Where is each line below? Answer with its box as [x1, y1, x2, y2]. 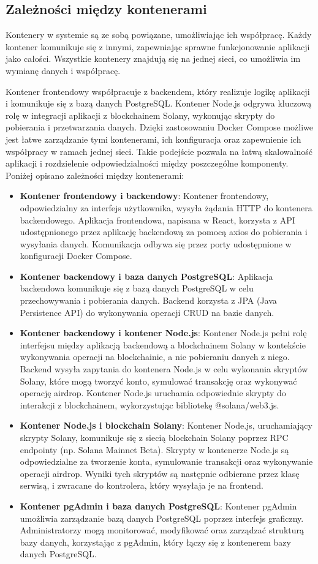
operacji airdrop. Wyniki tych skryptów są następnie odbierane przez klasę [20, 467, 300, 479]
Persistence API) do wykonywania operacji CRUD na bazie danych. [20, 306, 274, 318]
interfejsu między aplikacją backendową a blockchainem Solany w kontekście [20, 338, 306, 351]
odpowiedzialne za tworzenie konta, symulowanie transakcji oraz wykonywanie [20, 455, 313, 468]
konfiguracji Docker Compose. [20, 249, 132, 262]
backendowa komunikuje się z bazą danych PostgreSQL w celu [20, 282, 254, 295]
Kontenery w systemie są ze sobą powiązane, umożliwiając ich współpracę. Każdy [6, 28, 312, 41]
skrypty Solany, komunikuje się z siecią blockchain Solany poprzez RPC [20, 431, 289, 444]
